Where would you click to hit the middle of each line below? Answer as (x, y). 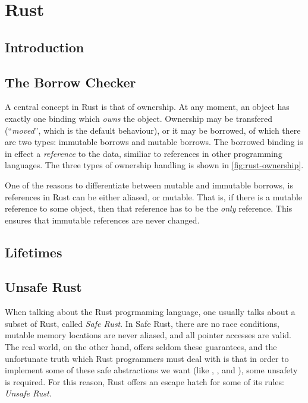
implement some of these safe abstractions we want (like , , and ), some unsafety (151, 370)
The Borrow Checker (70, 82)
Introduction (45, 47)
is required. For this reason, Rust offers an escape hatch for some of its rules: (144, 381)
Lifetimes (34, 252)
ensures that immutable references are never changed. (102, 220)
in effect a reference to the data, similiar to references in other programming (144, 153)
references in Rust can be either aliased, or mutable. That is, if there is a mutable (154, 196)
